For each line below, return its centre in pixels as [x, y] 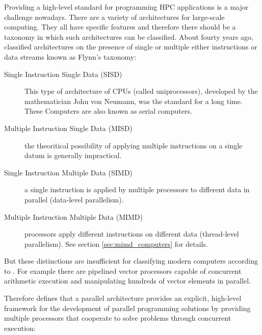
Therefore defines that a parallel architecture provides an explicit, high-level [123, 298]
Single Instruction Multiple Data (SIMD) [68, 172]
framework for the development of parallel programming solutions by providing [127, 308]
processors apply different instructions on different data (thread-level [132, 234]
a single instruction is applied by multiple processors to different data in [137, 189]
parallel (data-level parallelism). [74, 199]
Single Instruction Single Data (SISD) [63, 74]
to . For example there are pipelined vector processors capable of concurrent [123, 270]
